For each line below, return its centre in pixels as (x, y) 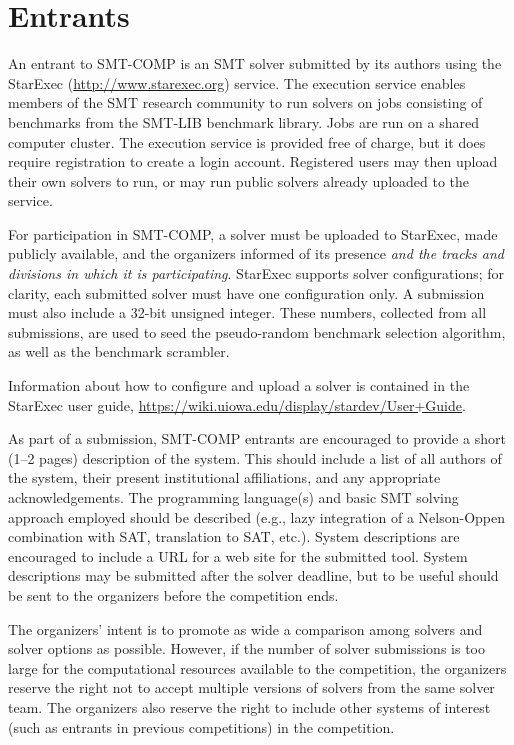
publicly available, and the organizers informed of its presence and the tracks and (256, 253)
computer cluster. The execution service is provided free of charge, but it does (247, 141)
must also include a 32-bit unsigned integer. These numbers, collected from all (247, 312)
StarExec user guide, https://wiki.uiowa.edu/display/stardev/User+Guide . (237, 404)
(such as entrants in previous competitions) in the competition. (201, 726)
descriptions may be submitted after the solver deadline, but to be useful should (253, 575)
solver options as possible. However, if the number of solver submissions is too (246, 648)
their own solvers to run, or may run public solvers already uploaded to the (239, 180)
